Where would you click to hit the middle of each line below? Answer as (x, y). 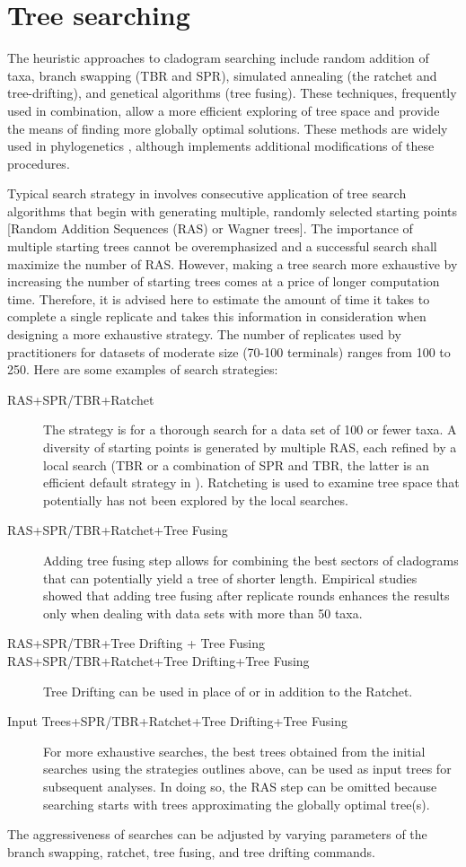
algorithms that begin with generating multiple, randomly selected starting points (233, 210)
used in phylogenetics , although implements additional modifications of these (221, 146)
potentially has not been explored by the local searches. (196, 499)
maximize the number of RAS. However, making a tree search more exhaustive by (233, 263)
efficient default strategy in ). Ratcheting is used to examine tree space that (251, 482)
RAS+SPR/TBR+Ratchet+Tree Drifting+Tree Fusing (158, 660)
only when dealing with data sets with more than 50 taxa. (203, 613)
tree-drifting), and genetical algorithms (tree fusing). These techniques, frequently (232, 93)
